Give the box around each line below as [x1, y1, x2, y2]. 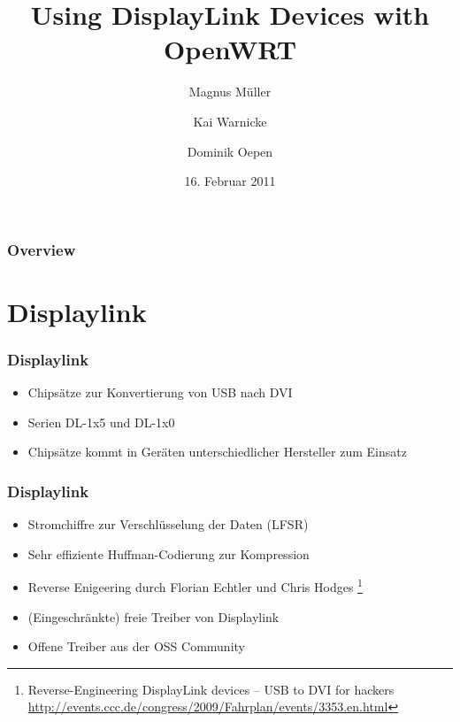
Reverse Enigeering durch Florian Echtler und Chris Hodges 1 [27, 575, 363, 596]
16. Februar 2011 [184, 172, 276, 190]
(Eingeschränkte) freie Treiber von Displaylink [27, 607, 280, 626]
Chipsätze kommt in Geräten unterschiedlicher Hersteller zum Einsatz [27, 442, 407, 461]
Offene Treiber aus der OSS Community [27, 637, 245, 656]
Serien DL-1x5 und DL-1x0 [27, 412, 175, 431]
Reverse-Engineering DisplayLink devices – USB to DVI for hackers [27, 680, 395, 698]
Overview [7, 238, 76, 260]
